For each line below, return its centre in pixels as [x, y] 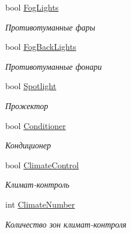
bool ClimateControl [42, 165]
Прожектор [27, 105]
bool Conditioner [36, 125]
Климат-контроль [37, 184]
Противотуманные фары [50, 27]
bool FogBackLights [41, 47]
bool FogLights [32, 7]
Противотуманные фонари [54, 66]
